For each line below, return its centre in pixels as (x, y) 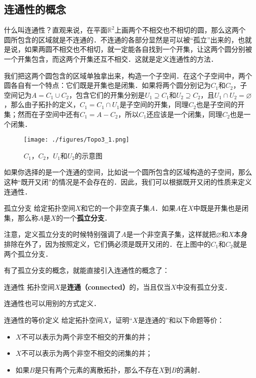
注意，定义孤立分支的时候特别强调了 (63, 234)
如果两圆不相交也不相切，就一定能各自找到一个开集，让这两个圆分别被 (138, 49)
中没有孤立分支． (204, 286)
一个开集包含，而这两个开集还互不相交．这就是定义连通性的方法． (111, 58)
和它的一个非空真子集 (115, 208)
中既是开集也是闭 (221, 208)
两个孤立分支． (28, 253)
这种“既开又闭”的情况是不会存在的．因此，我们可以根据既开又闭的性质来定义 (128, 181)
